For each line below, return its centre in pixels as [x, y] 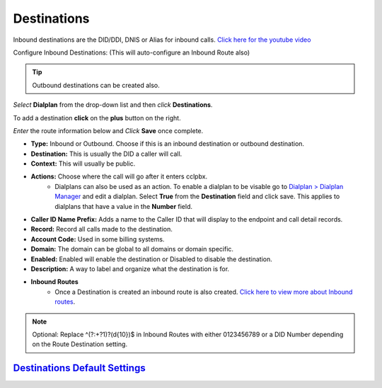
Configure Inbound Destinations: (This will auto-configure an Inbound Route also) [132, 52]
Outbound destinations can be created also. [96, 85]
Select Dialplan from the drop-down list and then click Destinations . [113, 105]
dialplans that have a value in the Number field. [123, 206]
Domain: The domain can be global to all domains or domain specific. [132, 249]
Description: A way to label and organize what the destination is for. [130, 268]
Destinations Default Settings [79, 368]
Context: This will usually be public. [83, 164]
